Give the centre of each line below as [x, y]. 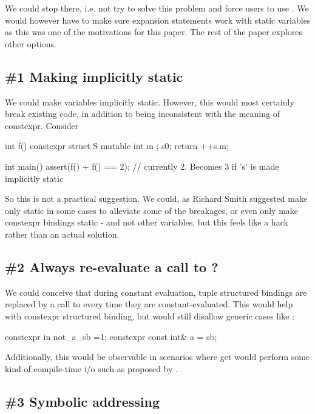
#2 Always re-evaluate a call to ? [112, 266]
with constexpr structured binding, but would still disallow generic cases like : [150, 316]
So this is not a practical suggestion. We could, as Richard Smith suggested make [156, 199]
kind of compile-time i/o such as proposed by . [91, 368]
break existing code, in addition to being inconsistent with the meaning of [142, 114]
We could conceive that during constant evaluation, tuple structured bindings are [156, 292]
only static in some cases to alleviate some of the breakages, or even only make [152, 210]
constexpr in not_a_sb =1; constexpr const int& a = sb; [111, 336]
